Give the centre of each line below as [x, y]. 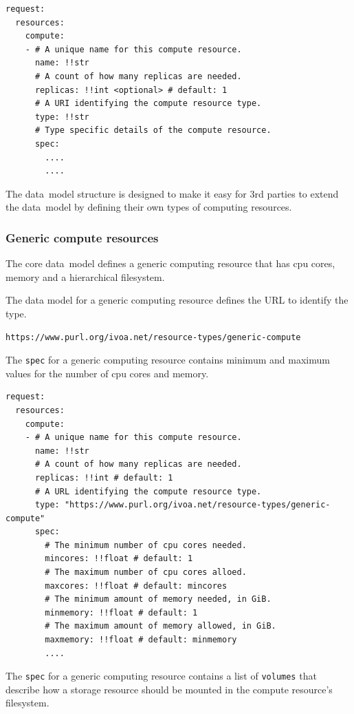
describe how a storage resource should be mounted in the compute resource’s [169, 689]
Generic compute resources [82, 237]
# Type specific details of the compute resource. [153, 130]
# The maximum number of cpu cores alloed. [146, 573]
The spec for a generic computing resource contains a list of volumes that [161, 676]
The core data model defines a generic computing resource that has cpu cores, [170, 263]
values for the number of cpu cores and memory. [107, 373]
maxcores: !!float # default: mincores [136, 586]
